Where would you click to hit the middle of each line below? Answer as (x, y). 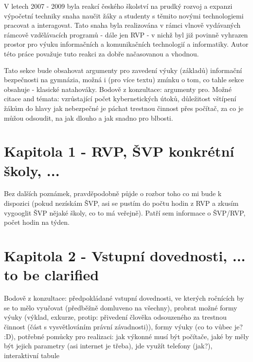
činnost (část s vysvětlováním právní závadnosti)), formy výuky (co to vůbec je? (123, 326)
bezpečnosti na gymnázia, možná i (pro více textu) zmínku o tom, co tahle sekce (124, 80)
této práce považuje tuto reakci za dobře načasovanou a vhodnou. (101, 53)
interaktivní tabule (32, 355)
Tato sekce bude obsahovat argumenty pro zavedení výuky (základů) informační (123, 70)
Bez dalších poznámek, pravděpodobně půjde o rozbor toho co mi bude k (113, 193)
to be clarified (52, 275)
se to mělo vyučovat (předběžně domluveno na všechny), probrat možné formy (121, 307)
